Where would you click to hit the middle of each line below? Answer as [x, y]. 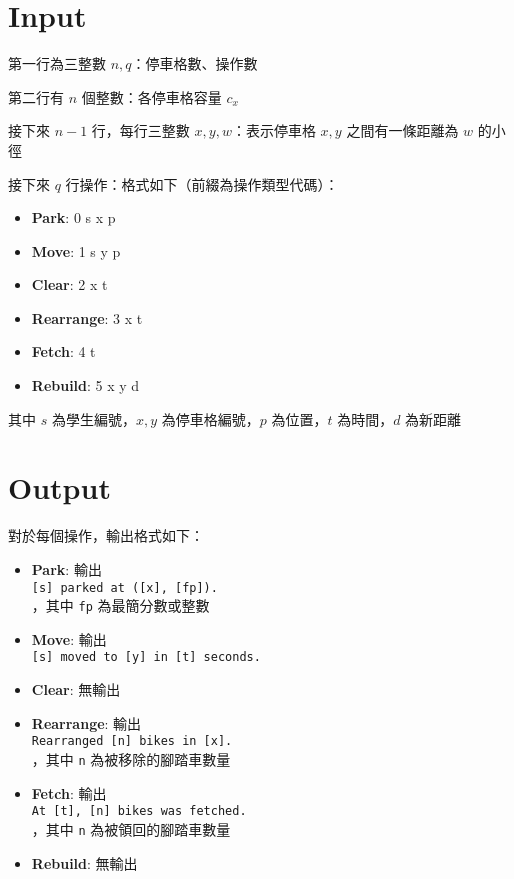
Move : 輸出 [69, 638]
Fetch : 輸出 [69, 792]
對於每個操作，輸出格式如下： [106, 535]
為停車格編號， [210, 418]
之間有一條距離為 [402, 130]
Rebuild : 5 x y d [85, 385]
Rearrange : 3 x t [87, 317]
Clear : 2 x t [69, 284]
